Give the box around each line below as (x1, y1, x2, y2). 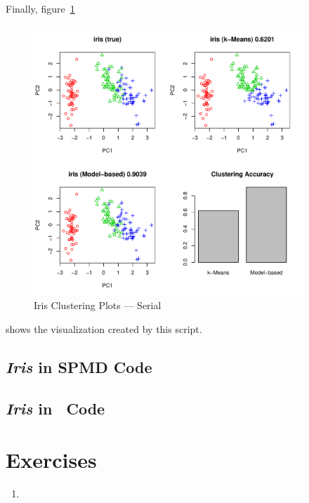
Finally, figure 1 (6, 1, 75, 15)
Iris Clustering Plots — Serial (34, 298, 162, 313)
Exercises (6, 445, 97, 474)
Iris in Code (6, 397, 105, 419)
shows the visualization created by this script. (6, 321, 202, 336)
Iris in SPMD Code (6, 355, 152, 377)
